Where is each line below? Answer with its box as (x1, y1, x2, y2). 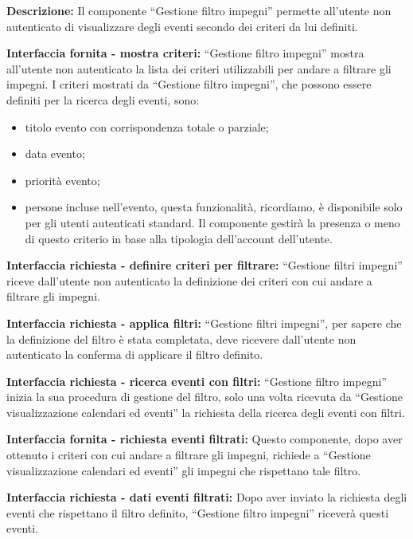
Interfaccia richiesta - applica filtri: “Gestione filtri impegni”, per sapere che (6, 314, 402, 331)
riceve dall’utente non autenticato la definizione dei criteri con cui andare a (6, 272, 372, 289)
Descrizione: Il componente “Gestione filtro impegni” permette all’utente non (6, 2, 392, 18)
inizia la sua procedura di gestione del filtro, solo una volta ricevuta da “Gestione (6, 388, 403, 405)
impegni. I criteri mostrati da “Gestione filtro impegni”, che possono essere (6, 76, 372, 92)
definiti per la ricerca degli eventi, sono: (6, 91, 200, 108)
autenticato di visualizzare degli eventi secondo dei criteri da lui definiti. (6, 18, 358, 34)
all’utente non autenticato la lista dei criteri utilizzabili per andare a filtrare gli (6, 60, 392, 77)
